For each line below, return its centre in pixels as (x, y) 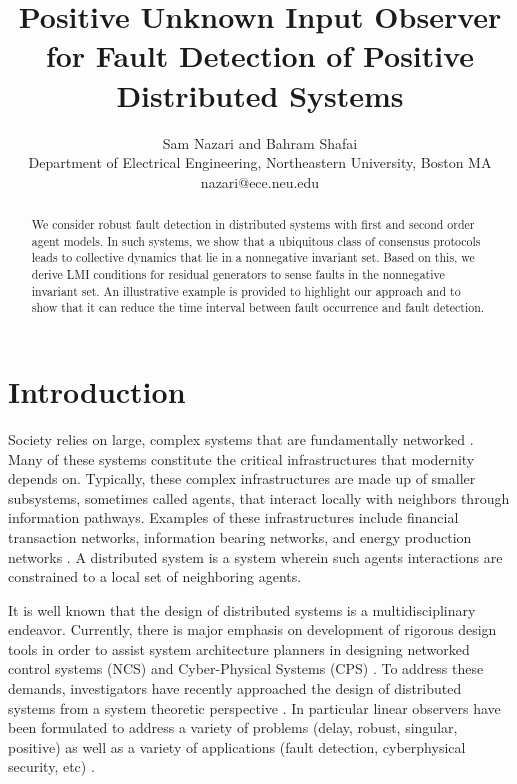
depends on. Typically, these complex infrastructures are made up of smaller (242, 478)
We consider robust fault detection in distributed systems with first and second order (253, 224)
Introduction (97, 391)
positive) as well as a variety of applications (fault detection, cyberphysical (237, 746)
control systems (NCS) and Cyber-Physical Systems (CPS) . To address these (246, 668)
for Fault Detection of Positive (260, 55)
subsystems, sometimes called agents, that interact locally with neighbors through (259, 497)
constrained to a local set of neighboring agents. (155, 576)
